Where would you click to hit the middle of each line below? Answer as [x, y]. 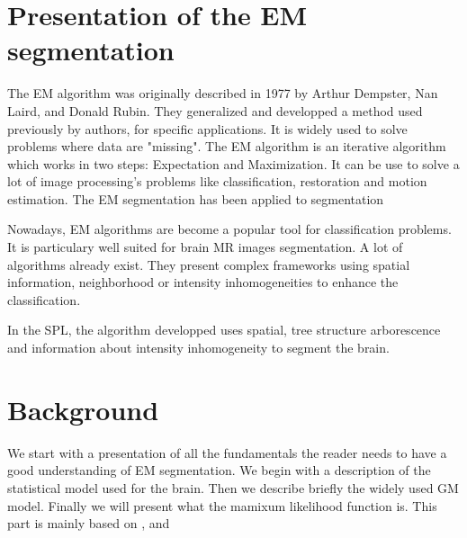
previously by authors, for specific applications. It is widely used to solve [207, 128]
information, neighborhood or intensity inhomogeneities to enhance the [203, 282]
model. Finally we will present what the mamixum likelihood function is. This [222, 505]
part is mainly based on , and [89, 523]
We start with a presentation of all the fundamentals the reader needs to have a [227, 452]
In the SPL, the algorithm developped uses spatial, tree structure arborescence [224, 330]
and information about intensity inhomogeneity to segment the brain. [198, 348]
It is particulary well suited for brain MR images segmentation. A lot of [205, 247]
